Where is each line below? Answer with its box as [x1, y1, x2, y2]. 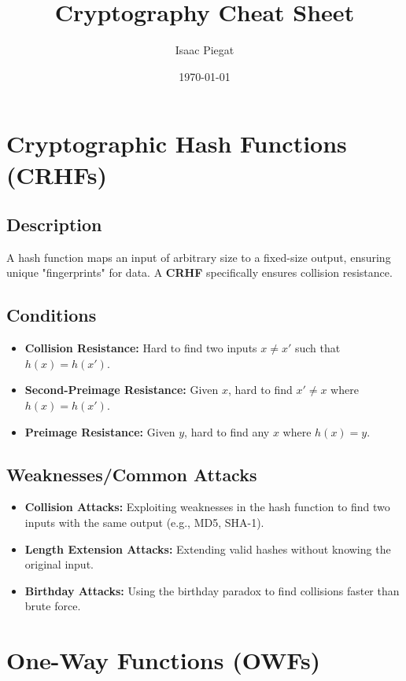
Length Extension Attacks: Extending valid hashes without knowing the [24, 540, 391, 557]
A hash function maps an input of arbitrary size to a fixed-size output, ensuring [6, 248, 391, 265]
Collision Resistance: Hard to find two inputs [24, 340, 257, 356]
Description [6, 212, 102, 237]
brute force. [24, 598, 81, 614]
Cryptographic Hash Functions [6, 127, 347, 160]
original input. [24, 556, 94, 572]
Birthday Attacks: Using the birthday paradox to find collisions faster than [24, 582, 400, 598]
